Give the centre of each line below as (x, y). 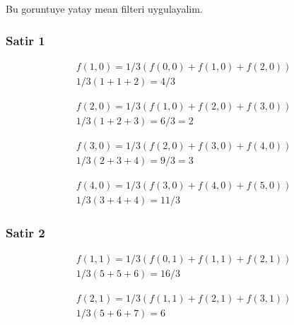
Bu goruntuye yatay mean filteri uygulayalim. (104, 8)
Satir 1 (25, 40)
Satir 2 (25, 232)
